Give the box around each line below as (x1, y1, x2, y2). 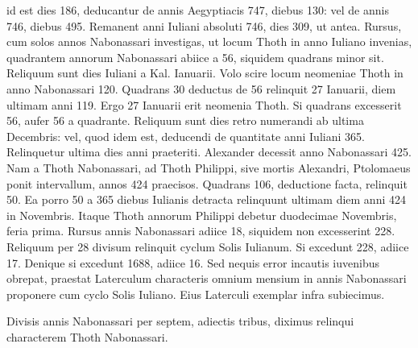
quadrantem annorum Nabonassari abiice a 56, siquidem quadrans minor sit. (6, 48, 384, 65)
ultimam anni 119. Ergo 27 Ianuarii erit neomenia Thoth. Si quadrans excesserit (6, 96, 402, 113)
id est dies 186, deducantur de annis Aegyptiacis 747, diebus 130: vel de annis (6, 2, 389, 18)
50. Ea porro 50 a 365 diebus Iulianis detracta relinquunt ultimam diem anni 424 (6, 191, 406, 208)
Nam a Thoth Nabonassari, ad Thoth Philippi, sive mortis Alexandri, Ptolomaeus (6, 159, 411, 176)
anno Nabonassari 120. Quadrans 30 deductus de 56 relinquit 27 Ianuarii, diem (6, 80, 396, 97)
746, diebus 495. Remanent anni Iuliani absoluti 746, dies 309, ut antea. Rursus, (6, 17, 402, 34)
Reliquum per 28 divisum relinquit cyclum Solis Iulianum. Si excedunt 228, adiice (6, 238, 409, 255)
